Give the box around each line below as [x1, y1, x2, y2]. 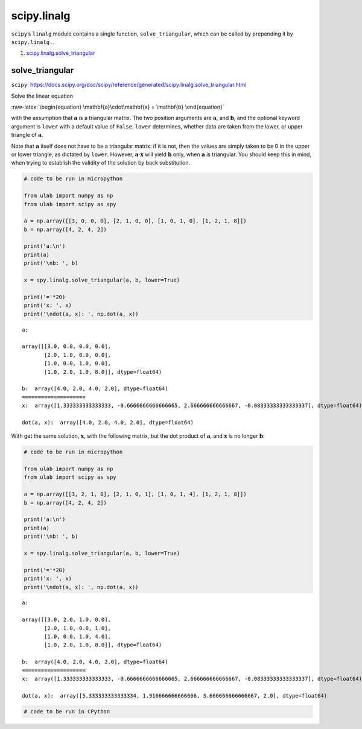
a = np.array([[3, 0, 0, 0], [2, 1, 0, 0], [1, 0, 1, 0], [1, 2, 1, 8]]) [24, 218, 247, 224]
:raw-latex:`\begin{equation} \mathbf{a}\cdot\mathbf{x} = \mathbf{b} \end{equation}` [11, 103, 224, 111]
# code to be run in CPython [24, 708, 110, 715]
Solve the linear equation [11, 92, 74, 99]
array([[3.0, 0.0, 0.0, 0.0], [22, 343, 112, 350]
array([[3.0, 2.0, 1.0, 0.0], [22, 616, 112, 623]
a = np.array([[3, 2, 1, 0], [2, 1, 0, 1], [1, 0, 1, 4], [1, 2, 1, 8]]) [24, 491, 247, 497]
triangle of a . [11, 131, 43, 139]
